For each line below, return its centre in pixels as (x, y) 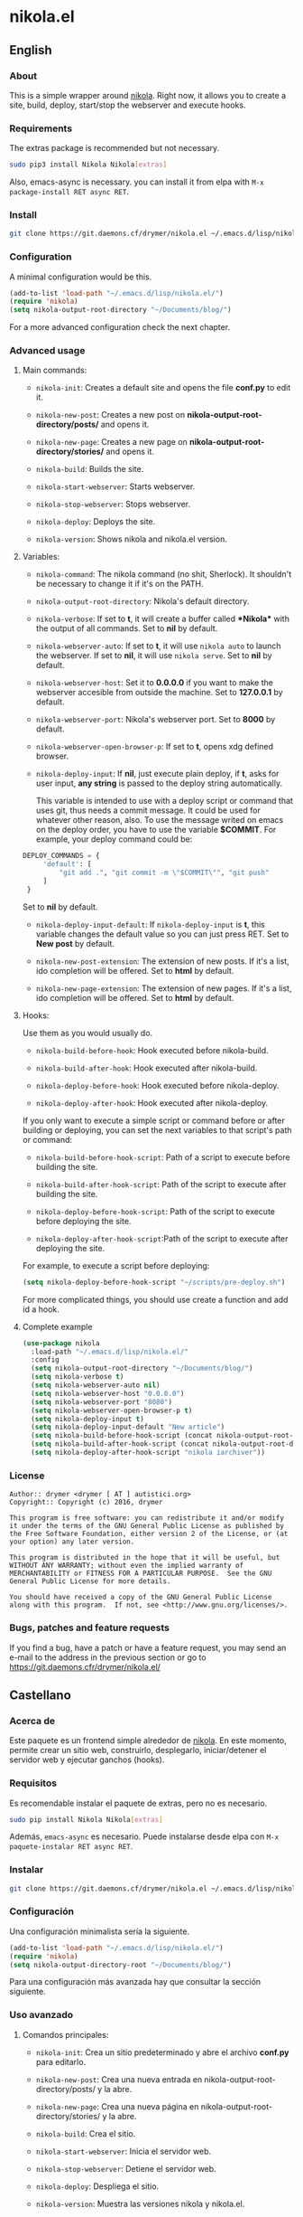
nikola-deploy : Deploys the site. (96, 522)
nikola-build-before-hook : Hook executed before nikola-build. (152, 1050)
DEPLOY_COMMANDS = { (61, 856)
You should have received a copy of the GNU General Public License (141, 1598)
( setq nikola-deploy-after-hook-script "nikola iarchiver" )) (148, 1453)
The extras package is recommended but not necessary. (115, 148)
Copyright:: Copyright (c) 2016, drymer (87, 1503)
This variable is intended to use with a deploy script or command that (164, 801)
